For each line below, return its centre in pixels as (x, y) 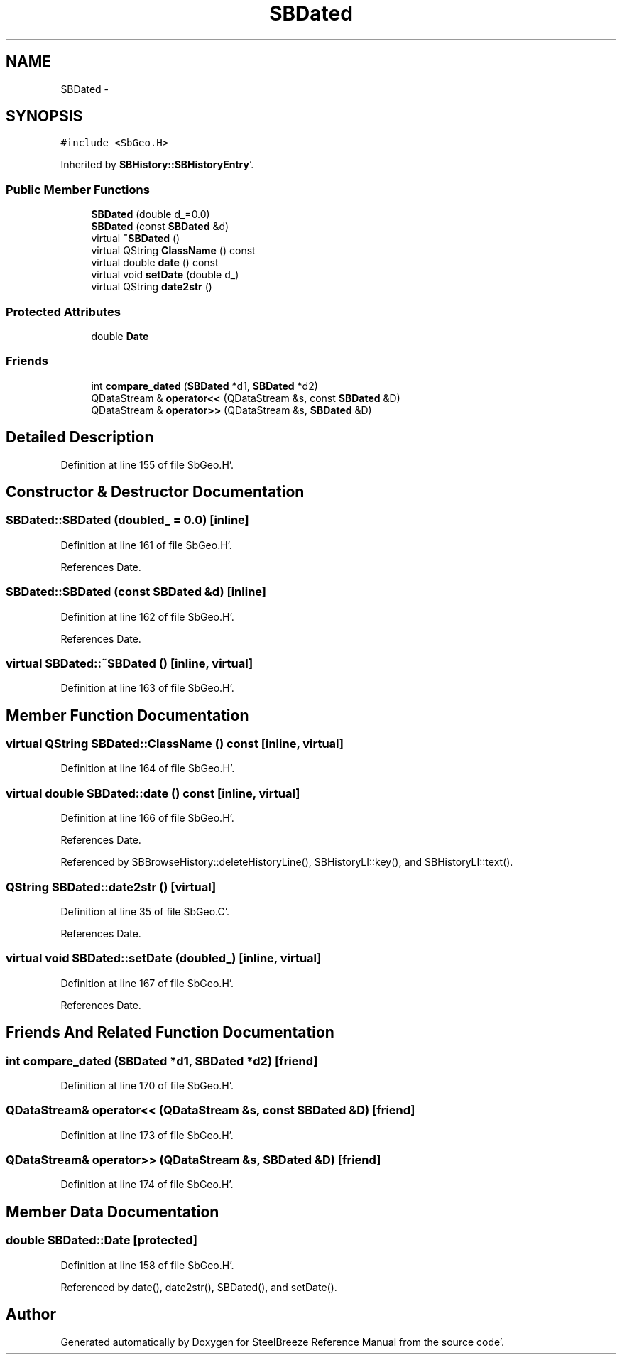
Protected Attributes (63, 311)
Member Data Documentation (113, 1212)
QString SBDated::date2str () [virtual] (111, 887)
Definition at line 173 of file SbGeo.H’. (147, 1135)
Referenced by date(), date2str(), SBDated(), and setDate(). (199, 1287)
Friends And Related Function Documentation (170, 1033)
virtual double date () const (155, 263)
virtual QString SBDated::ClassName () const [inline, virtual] (175, 744)
